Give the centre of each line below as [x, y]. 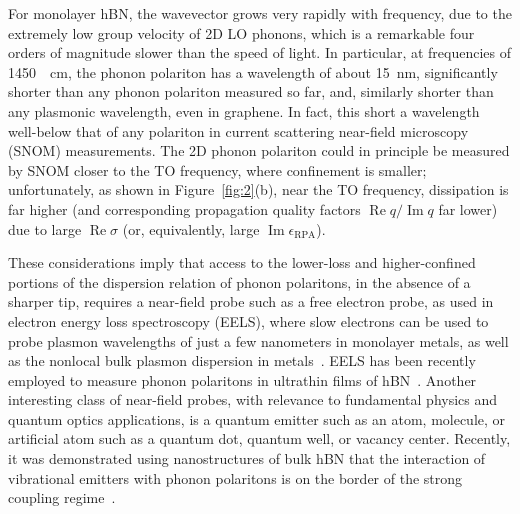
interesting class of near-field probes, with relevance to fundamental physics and [253, 399]
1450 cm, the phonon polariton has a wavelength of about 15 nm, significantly [253, 71]
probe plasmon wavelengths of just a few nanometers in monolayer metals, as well [258, 340]
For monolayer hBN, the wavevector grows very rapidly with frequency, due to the [260, 13]
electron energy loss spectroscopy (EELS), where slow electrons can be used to [248, 320]
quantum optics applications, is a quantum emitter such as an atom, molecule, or [257, 418]
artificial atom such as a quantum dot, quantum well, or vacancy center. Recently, [259, 438]
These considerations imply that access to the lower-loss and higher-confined [242, 262]
